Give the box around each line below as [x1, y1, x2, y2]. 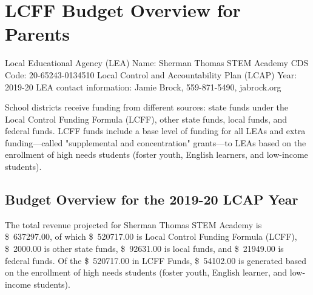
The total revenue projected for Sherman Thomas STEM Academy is [5, 218, 262, 231]
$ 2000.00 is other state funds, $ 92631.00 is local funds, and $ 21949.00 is [5, 242, 284, 255]
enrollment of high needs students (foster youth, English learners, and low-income [5, 148, 308, 161]
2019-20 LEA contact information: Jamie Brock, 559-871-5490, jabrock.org [5, 80, 281, 93]
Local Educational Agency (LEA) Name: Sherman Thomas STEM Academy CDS [5, 56, 309, 69]
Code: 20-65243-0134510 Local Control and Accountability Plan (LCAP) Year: [5, 68, 297, 81]
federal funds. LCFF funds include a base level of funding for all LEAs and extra [5, 124, 306, 137]
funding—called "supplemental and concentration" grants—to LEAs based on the [5, 136, 306, 149]
